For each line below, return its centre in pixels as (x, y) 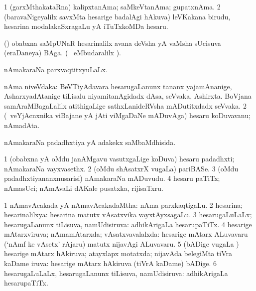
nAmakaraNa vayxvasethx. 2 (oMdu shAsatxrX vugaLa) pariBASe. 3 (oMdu (121, 168)
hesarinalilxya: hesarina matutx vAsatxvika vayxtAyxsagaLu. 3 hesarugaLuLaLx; (128, 215)
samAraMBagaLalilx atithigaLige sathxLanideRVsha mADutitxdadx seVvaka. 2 (125, 105)
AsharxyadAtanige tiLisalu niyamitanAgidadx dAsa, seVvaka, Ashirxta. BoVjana (128, 96)
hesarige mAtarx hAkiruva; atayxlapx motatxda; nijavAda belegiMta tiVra (118, 253)
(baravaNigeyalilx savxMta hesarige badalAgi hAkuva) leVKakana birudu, (117, 16)
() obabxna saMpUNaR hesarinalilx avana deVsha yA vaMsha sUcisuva (113, 43)
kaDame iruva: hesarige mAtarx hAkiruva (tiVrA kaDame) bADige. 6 (111, 263)
